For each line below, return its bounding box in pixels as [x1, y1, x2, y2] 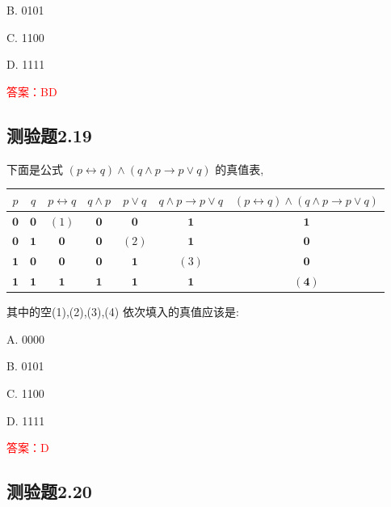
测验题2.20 [6, 479, 92, 504]
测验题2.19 [6, 122, 92, 147]
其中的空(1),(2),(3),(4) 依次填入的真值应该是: [6, 303, 239, 320]
